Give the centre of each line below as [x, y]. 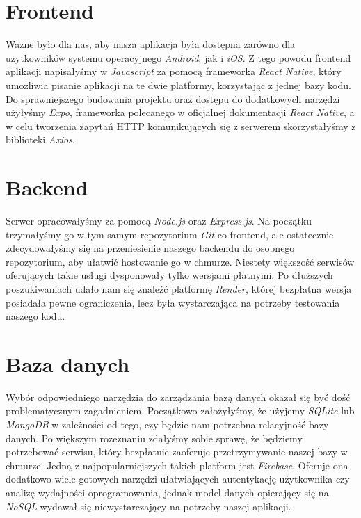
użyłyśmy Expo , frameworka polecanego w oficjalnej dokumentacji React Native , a [180, 112]
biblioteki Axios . [40, 139]
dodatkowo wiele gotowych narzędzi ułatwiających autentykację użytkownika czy [178, 479]
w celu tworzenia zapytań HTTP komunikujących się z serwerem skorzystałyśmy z [181, 126]
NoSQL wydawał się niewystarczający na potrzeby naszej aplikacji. [149, 506]
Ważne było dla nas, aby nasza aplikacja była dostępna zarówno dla [151, 44]
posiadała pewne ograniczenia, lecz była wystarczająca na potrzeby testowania [173, 302]
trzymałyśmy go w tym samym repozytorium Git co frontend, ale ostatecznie [170, 234]
